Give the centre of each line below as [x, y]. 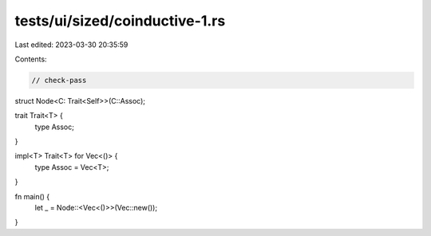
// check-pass [59, 80]
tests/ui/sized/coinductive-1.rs [120, 21]
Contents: [31, 59]
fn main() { [32, 196]
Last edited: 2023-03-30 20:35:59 [71, 45]
